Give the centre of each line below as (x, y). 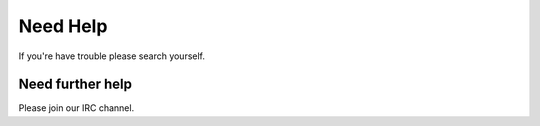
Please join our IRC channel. (76, 108)
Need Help (63, 26)
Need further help (75, 84)
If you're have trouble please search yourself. (111, 56)
